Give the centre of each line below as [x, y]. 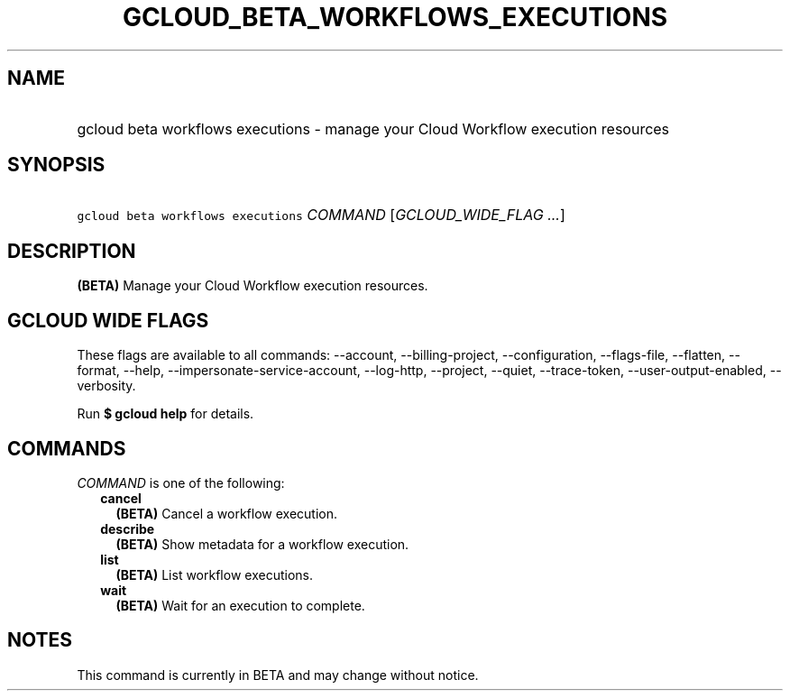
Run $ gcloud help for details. [165, 414]
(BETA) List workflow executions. [214, 574]
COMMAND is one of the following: [181, 482]
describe [128, 528]
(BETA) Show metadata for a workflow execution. [262, 544]
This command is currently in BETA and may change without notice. [278, 675]
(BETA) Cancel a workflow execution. [227, 513]
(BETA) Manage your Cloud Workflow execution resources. [253, 286]
